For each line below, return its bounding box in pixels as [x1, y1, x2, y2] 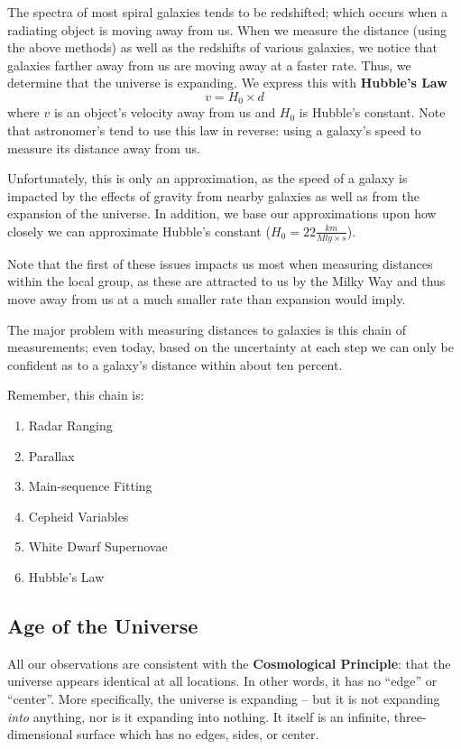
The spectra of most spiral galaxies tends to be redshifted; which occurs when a [7, 3, 447, 21]
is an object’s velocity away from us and [53, 103, 276, 122]
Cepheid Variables [28, 506, 129, 525]
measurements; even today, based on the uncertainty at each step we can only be [7, 338, 454, 356]
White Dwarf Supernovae [28, 537, 168, 556]
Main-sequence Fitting [28, 476, 152, 495]
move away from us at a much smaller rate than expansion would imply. [7, 290, 406, 308]
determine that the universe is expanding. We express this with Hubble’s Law [7, 73, 447, 92]
